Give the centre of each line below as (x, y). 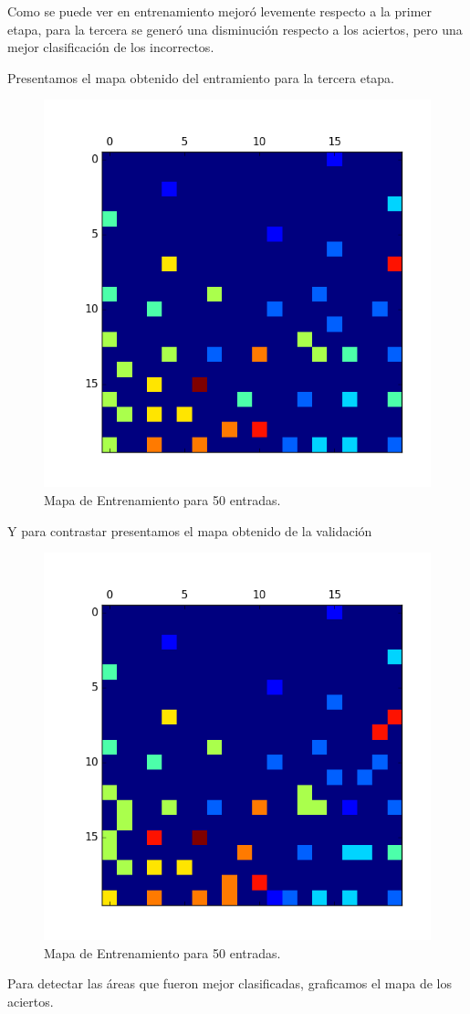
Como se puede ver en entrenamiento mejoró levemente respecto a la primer (220, 11)
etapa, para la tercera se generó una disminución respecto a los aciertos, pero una (235, 29)
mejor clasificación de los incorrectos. (111, 47)
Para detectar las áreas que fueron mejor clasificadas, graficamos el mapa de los (230, 983)
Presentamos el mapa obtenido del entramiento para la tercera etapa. (201, 77)
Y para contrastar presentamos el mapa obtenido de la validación (190, 530)
